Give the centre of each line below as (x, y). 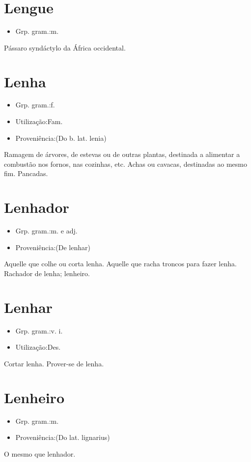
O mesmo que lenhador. (40, 453)
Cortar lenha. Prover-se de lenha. (54, 363)
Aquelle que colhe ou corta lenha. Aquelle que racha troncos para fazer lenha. (120, 264)
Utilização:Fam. (39, 121)
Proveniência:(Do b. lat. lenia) (61, 138)
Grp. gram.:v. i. (39, 330)
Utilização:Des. (38, 347)
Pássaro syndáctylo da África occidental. (65, 47)
